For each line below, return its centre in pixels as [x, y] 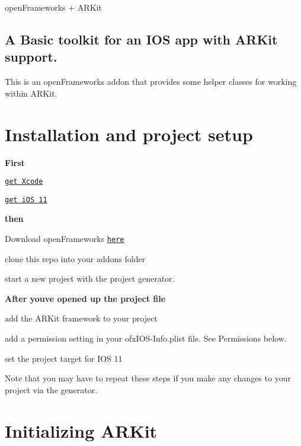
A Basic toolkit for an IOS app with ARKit [141, 39]
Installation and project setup [129, 134]
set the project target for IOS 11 [64, 358]
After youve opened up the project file [85, 298]
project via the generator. [51, 389]
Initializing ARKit [81, 430]
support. [31, 57]
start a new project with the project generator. [90, 278]
